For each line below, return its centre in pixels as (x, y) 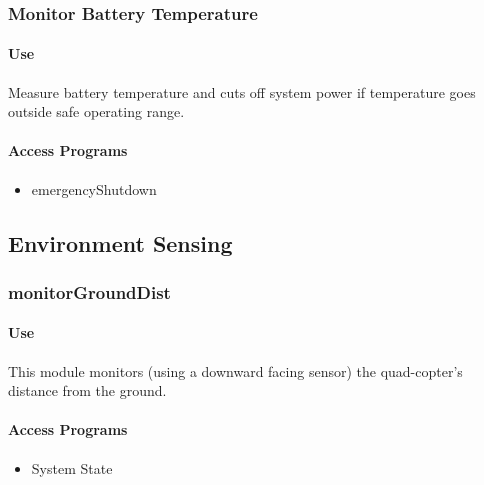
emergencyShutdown (94, 188)
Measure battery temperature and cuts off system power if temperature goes (242, 91)
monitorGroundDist (89, 291)
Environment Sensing (120, 242)
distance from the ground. (87, 390)
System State (72, 467)
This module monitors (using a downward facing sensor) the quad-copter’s (235, 370)
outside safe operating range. (96, 111)
